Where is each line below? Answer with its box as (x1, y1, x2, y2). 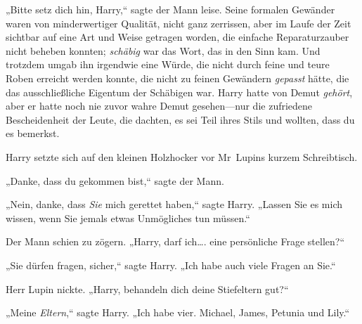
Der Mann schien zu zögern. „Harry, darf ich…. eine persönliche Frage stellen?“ (6, 234, 344, 249)
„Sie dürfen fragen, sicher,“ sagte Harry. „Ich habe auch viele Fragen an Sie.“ (6, 257, 336, 272)
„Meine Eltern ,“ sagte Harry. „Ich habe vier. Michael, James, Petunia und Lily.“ (6, 305, 350, 320)
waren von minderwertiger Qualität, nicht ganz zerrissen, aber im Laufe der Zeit (6, 15, 351, 30)
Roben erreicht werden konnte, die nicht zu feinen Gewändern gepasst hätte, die (6, 70, 349, 85)
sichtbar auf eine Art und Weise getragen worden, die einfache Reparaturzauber (6, 30, 349, 44)
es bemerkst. (6, 126, 60, 141)
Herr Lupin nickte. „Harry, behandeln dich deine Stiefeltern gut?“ (6, 281, 289, 296)
